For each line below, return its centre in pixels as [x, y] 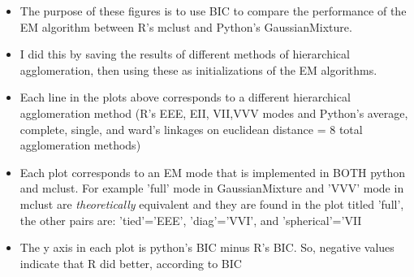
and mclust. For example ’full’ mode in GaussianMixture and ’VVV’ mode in [212, 188]
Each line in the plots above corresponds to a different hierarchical [185, 97]
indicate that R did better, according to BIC [131, 263]
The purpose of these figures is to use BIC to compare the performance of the [213, 11]
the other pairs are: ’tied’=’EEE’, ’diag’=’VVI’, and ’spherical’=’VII [191, 220]
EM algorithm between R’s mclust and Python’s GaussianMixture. [186, 26]
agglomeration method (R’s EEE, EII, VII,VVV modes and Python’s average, [214, 113]
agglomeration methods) [80, 145]
